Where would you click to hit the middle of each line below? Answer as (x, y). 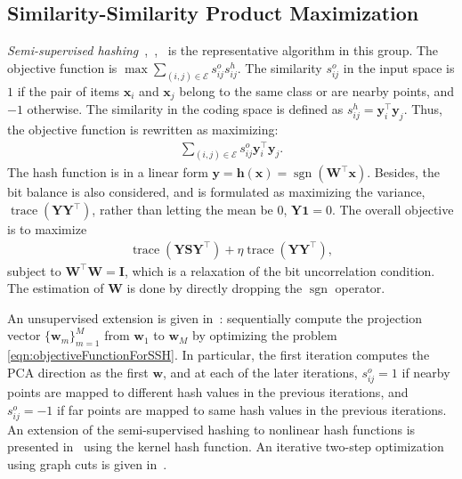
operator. (360, 288)
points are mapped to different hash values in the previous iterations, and (208, 392)
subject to (34, 270)
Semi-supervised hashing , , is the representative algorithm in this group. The (223, 50)
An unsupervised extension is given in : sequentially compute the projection (215, 317)
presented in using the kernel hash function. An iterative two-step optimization (226, 447)
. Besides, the (403, 172)
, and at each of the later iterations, (260, 372)
